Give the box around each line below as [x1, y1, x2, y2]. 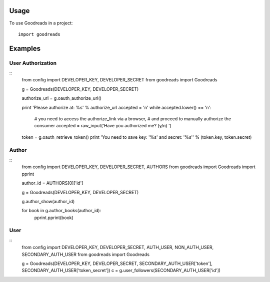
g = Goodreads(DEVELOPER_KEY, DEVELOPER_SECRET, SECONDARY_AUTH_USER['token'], [21, 260, 212, 267]
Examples [9, 44, 41, 52]
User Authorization [9, 59, 57, 66]
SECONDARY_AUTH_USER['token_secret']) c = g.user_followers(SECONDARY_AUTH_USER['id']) [21, 268, 221, 274]
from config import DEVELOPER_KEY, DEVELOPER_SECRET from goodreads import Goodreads [21, 77, 217, 83]
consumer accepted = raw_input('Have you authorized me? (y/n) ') [34, 123, 172, 129]
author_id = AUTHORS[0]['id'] [21, 180, 83, 186]
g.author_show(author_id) [21, 198, 75, 204]
